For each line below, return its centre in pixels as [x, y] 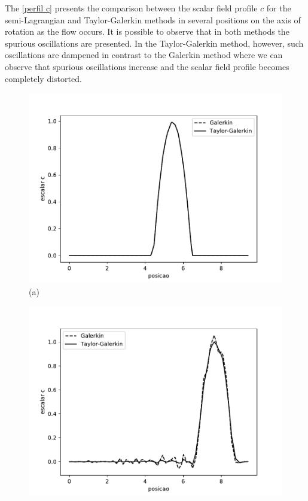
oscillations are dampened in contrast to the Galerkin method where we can [144, 55]
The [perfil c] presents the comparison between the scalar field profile [131, 8]
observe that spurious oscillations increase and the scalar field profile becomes [147, 66]
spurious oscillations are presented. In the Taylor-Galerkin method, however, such [154, 43]
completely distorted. [43, 78]
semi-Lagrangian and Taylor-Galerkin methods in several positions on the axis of [153, 19]
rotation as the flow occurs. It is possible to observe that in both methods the [147, 31]
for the [279, 8]
